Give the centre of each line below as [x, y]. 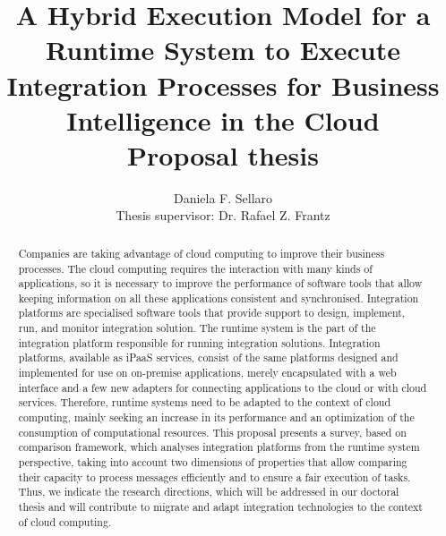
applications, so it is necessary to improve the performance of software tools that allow [220, 283]
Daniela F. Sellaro [223, 197]
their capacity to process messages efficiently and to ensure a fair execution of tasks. [214, 476]
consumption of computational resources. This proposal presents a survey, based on [212, 432]
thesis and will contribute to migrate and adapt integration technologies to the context [220, 507]
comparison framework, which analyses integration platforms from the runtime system [219, 447]
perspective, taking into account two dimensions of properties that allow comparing [213, 462]
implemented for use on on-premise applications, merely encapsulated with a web [207, 373]
